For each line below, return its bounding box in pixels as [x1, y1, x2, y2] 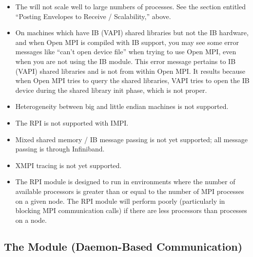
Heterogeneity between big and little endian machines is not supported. [15, 101, 229, 111]
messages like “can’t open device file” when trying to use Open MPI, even [15, 46, 236, 57]
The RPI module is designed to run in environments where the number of [15, 176, 235, 187]
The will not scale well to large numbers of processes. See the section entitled [15, 1, 246, 11]
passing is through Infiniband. [15, 144, 105, 154]
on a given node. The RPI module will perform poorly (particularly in [15, 195, 225, 206]
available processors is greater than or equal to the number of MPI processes [15, 186, 244, 196]
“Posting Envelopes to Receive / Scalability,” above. [15, 11, 171, 21]
